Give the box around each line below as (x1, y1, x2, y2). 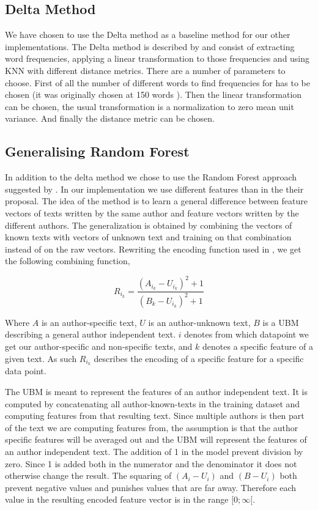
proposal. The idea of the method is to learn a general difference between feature (5, 194, 308, 207)
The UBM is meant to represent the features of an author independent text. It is (5, 385, 308, 398)
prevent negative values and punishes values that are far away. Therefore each (5, 481, 297, 493)
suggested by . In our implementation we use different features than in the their (5, 182, 304, 195)
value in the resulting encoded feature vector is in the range (5, 493, 229, 506)
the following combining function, (5, 254, 130, 267)
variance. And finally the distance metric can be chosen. (5, 112, 215, 125)
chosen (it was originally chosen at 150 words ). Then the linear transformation (5, 88, 302, 101)
